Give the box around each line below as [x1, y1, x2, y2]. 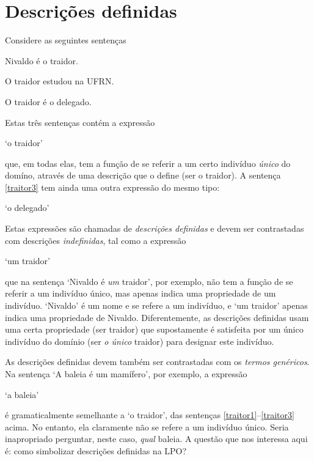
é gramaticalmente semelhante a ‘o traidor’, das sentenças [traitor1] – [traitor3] [5, 408, 294, 421]
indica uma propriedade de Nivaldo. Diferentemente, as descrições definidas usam [5, 311, 309, 323]
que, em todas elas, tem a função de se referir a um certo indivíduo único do [5, 157, 291, 169]
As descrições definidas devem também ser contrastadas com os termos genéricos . [5, 355, 310, 368]
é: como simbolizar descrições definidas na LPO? [5, 444, 187, 457]
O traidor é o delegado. [5, 95, 92, 108]
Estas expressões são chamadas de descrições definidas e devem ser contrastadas [5, 222, 304, 235]
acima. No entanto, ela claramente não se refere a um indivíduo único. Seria [5, 420, 289, 433]
